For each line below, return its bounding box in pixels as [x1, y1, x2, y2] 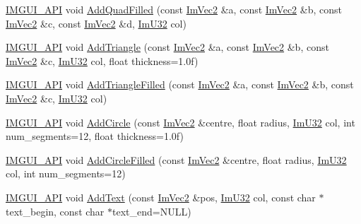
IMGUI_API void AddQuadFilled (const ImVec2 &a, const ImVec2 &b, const [6, 2, 342, 16]
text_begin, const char [6, 204, 105, 218]
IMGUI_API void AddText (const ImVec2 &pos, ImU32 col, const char [6, 189, 316, 204]
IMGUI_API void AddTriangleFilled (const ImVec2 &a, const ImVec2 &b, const [6, 77, 354, 92]
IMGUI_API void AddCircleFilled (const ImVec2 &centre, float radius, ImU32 [6, 152, 347, 167]
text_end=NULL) [112, 204, 191, 218]
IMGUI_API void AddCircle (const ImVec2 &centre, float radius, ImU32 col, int [6, 114, 355, 129]
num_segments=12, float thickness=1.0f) [6, 129, 184, 143]
